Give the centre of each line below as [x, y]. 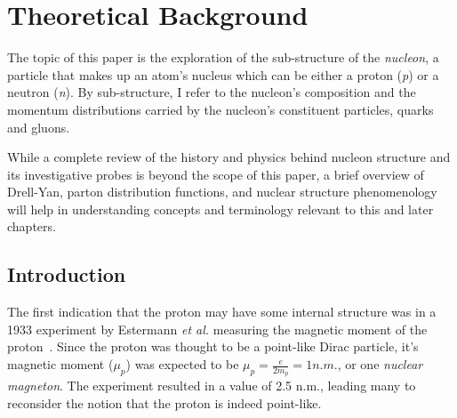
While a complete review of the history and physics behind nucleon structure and [229, 157]
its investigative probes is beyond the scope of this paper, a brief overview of [216, 174]
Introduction [67, 274]
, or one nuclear [380, 364]
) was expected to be [182, 364]
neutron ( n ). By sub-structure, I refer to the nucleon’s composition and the [212, 92]
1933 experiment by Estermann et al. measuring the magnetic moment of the [217, 329]
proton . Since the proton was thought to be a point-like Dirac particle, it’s [213, 346]
